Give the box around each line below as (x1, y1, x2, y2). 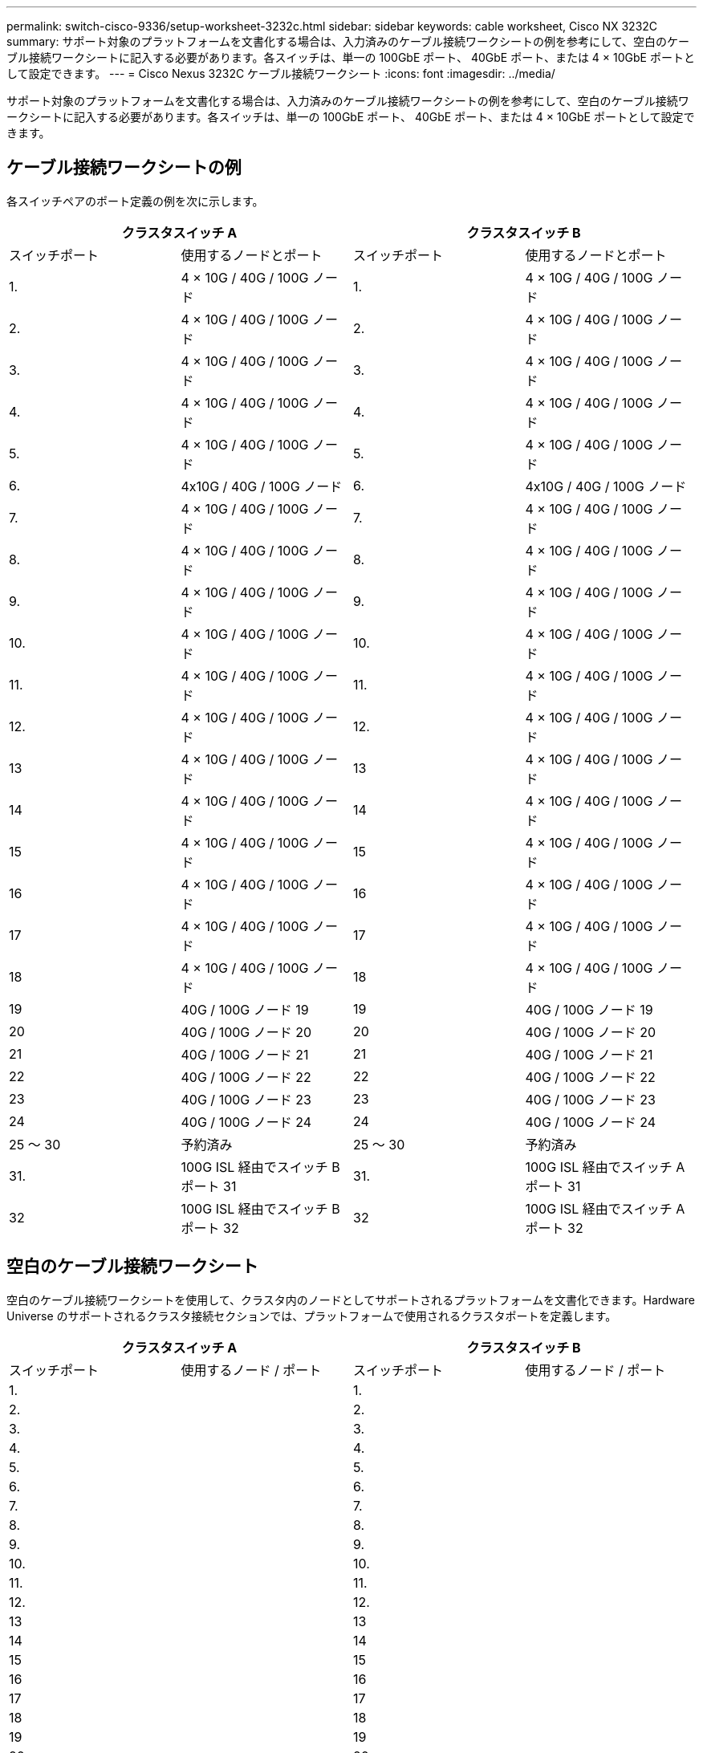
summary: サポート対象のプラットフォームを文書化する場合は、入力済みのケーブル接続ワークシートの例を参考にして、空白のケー (6, 35, 690, 48)
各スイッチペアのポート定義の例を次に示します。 (6, 193, 264, 208)
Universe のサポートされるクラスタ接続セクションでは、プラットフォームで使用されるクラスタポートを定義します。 (6, 1308, 617, 1323)
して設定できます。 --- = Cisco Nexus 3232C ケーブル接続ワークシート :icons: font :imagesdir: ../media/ (6, 67, 555, 80)
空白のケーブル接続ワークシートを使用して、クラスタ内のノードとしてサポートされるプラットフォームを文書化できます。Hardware (6, 1292, 695, 1307)
